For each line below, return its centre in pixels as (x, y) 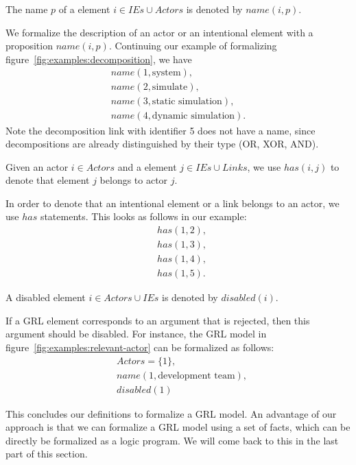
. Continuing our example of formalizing (193, 46)
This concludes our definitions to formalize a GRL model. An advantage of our (171, 413)
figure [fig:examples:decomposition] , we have (99, 59)
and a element (147, 166)
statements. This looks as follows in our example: (143, 216)
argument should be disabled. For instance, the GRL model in (136, 334)
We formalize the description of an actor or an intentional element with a (159, 32)
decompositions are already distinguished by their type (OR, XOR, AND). (162, 144)
